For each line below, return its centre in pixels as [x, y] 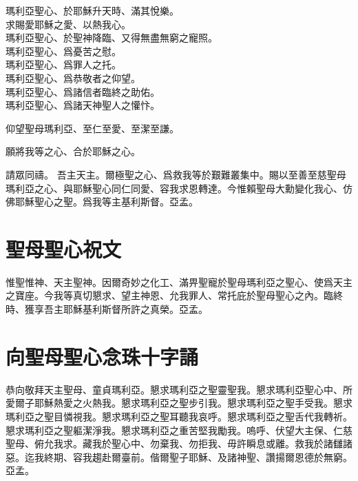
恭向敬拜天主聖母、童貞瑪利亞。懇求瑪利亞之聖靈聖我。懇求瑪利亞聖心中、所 [179, 389]
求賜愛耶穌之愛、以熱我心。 [68, 24]
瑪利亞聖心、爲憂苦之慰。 [63, 51]
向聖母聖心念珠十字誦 [102, 356]
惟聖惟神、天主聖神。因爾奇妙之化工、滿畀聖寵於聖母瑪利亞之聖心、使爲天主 [179, 282]
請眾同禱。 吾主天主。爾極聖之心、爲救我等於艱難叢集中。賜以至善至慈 [166, 174]
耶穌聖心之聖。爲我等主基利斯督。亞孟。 [106, 202]
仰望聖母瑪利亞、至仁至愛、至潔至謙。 [92, 128]
